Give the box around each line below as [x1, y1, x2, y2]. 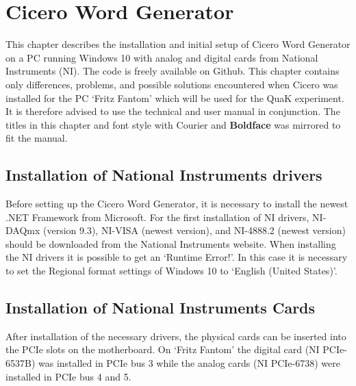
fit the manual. [5, 131, 68, 145]
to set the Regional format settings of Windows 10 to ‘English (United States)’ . [5, 263, 338, 278]
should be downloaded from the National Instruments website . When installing [5, 236, 336, 250]
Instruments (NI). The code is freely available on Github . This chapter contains [5, 64, 340, 78]
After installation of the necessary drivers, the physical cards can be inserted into [5, 329, 346, 343]
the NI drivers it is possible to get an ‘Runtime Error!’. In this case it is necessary [5, 250, 348, 264]
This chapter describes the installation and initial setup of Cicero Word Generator [5, 37, 351, 51]
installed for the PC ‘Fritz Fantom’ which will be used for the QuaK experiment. [5, 90, 344, 105]
